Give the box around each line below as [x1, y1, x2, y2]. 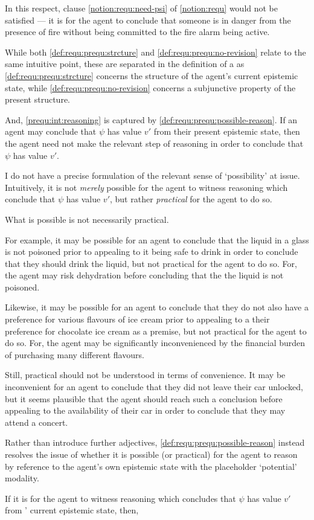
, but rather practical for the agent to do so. [109, 193, 272, 205]
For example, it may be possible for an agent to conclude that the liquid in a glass [5, 233, 309, 246]
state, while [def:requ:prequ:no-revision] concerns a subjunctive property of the [5, 81, 296, 94]
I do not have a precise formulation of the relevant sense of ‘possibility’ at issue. [5, 169, 300, 182]
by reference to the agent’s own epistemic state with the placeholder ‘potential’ [5, 460, 297, 472]
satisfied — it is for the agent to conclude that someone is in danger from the [5, 13, 291, 26]
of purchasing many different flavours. [5, 348, 144, 361]
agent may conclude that [5, 125, 97, 138]
